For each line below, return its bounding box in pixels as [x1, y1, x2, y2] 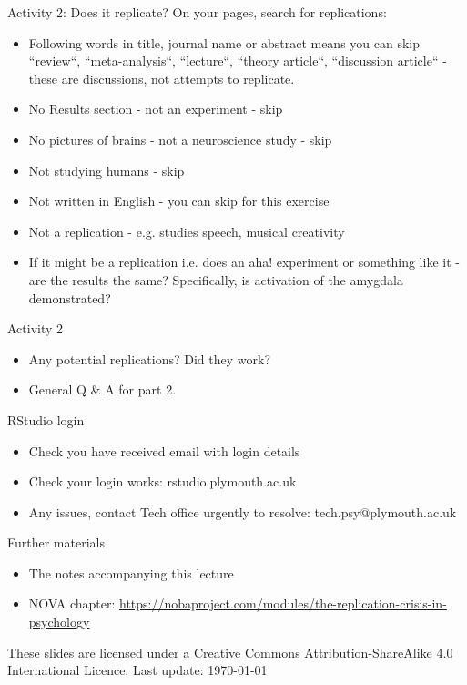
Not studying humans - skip [28, 160, 185, 179]
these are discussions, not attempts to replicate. [28, 68, 295, 87]
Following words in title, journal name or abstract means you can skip [28, 33, 421, 52]
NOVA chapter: [28, 594, 116, 613]
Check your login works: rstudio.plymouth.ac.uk [28, 472, 297, 491]
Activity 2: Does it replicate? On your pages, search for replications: [7, 3, 387, 21]
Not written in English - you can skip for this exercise [28, 191, 330, 210]
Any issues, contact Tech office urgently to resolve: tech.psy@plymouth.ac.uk [28, 502, 457, 521]
